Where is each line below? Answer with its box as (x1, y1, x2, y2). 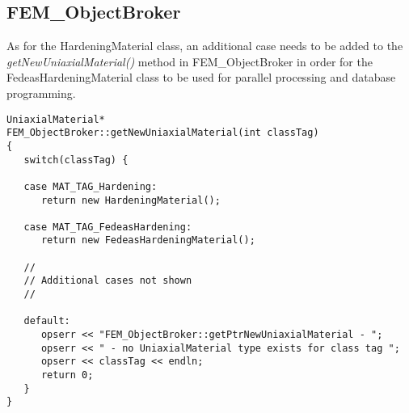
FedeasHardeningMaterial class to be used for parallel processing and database (6, 69, 396, 86)
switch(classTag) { (23, 154, 129, 166)
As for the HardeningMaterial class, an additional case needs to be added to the (6, 37, 403, 54)
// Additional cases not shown (23, 275, 192, 287)
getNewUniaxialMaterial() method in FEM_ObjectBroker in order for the (6, 53, 373, 70)
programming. (6, 84, 76, 101)
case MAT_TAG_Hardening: (23, 180, 158, 192)
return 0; (40, 369, 94, 381)
